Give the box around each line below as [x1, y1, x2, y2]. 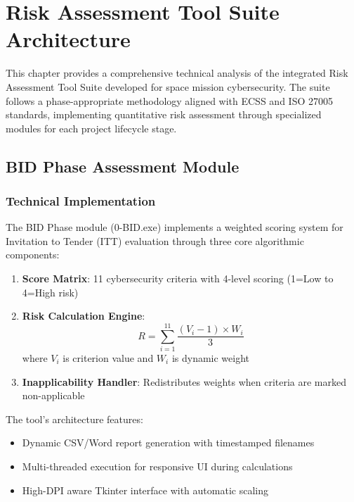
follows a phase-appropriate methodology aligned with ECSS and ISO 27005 [6, 93, 333, 108]
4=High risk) [22, 284, 79, 299]
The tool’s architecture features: [6, 411, 143, 426]
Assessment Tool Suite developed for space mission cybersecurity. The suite [6, 79, 330, 94]
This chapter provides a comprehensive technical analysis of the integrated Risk [6, 65, 348, 80]
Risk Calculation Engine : [22, 308, 145, 323]
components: [6, 247, 60, 262]
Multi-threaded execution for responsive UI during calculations [22, 458, 293, 473]
